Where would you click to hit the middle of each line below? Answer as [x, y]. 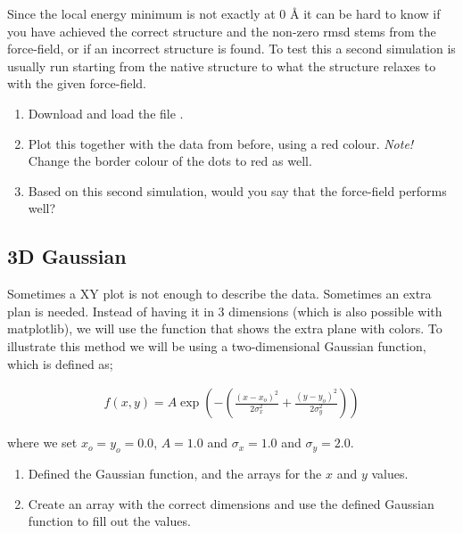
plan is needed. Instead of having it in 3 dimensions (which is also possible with [225, 311]
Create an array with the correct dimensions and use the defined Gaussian [231, 503]
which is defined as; [60, 363]
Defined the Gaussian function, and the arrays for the [175, 473]
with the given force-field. [77, 83]
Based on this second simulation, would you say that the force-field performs [237, 190]
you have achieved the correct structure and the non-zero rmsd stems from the [222, 31]
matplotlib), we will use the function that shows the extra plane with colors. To [225, 328]
